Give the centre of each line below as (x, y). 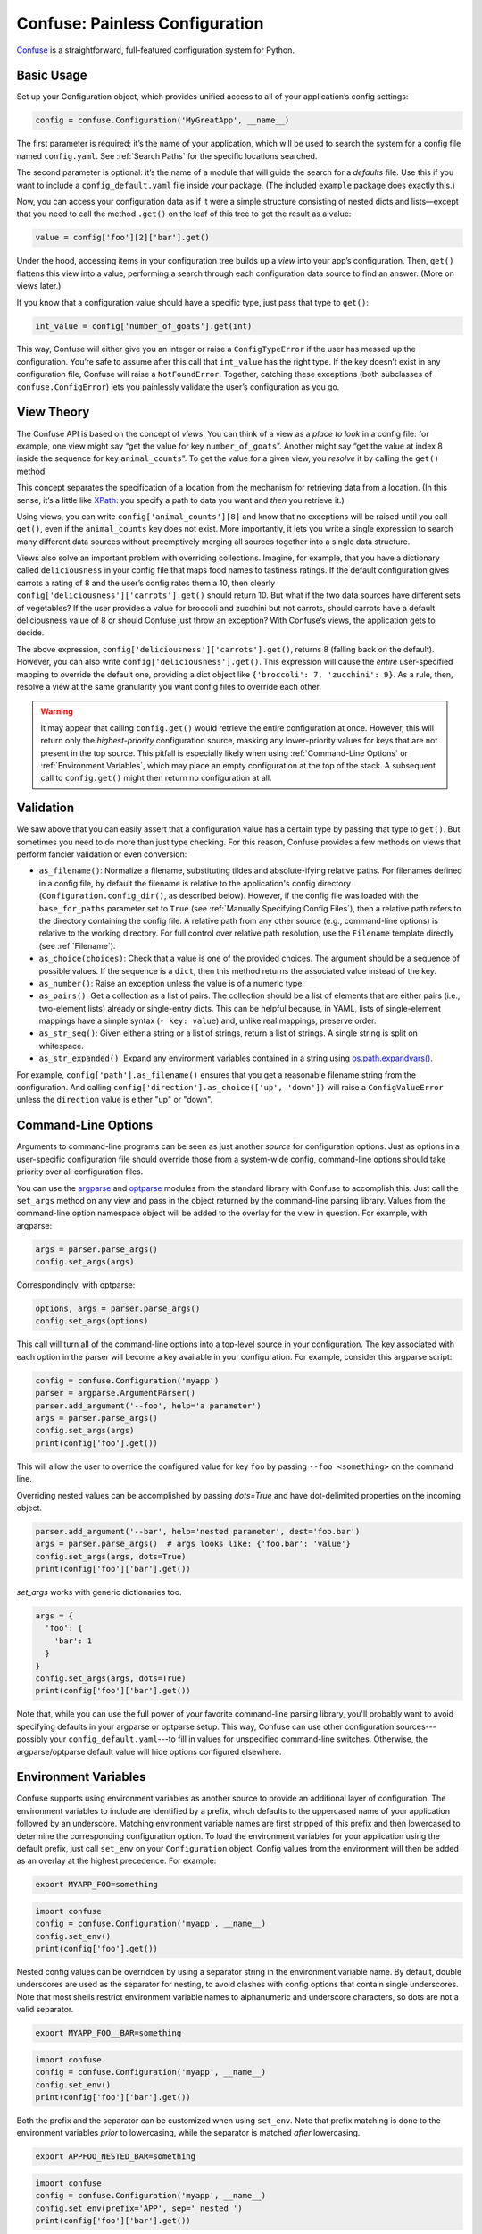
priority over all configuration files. (80, 1172)
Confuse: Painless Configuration (140, 23)
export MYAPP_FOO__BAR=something (108, 2033)
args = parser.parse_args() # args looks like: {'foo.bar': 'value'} (193, 1544)
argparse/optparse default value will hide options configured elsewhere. (149, 1751)
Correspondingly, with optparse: (76, 1285)
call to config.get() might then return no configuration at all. (156, 778)
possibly (32, 1739)
